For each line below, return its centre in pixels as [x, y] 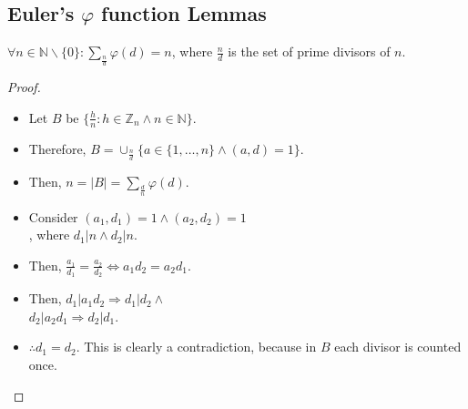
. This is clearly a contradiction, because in [196, 347]
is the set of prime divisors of [309, 51]
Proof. [24, 87]
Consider [53, 216]
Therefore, [57, 148]
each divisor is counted [398, 347]
